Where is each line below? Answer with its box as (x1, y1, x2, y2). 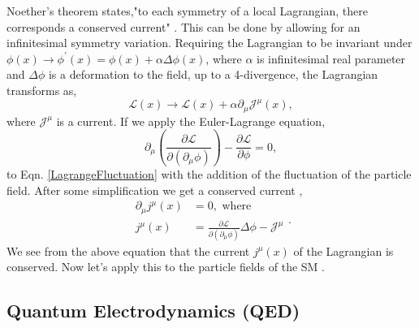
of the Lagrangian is (293, 242, 394, 259)
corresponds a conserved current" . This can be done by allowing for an (6, 18, 361, 35)
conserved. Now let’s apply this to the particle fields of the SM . (6, 258, 325, 275)
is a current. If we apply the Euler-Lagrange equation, (56, 112, 326, 129)
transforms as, (6, 81, 77, 98)
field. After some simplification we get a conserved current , (6, 181, 303, 198)
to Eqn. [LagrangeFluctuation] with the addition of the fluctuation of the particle (6, 166, 412, 183)
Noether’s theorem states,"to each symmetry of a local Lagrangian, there (6, 2, 368, 19)
